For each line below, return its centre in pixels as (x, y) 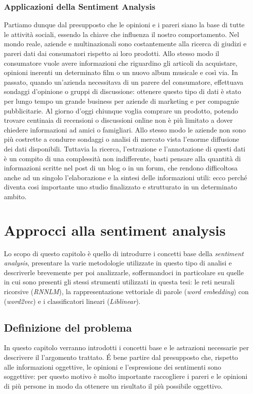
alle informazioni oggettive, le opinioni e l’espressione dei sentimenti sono (113, 366)
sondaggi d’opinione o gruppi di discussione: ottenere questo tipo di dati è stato (123, 91)
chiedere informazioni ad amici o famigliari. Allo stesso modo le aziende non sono (125, 129)
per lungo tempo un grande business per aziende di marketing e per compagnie (122, 101)
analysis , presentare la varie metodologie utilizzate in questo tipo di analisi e (118, 263)
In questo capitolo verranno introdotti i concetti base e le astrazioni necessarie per (126, 347)
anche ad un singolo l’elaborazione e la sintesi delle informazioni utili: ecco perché (126, 177)
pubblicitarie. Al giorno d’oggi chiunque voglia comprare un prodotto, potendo (121, 110)
